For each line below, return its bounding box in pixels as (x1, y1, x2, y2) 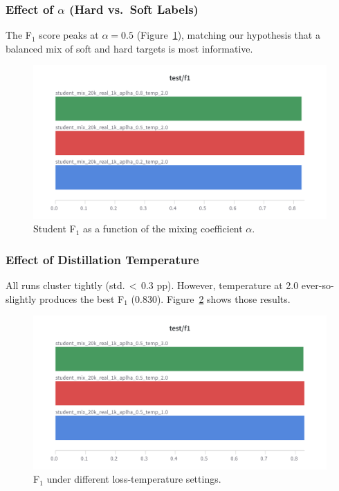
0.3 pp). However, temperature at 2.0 (140, 278, 299, 293)
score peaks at (39, 28, 99, 42)
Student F (33, 221, 76, 236)
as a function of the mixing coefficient (83, 221, 243, 236)
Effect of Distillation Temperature (6, 250, 199, 268)
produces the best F (39, 291, 125, 306)
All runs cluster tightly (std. (6, 278, 125, 293)
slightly (6, 291, 37, 306)
